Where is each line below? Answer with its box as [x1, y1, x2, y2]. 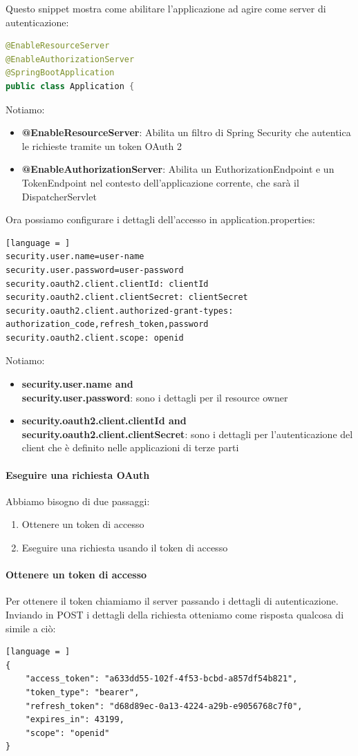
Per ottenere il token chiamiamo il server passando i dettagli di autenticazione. [6, 594, 339, 608]
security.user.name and [21, 377, 133, 391]
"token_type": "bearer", [25, 687, 140, 697]
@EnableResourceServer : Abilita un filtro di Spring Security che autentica [21, 125, 351, 140]
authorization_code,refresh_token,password [6, 319, 209, 330]
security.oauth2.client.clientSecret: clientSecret [6, 292, 248, 303]
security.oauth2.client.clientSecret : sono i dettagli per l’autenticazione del [21, 426, 353, 441]
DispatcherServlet [21, 189, 97, 203]
